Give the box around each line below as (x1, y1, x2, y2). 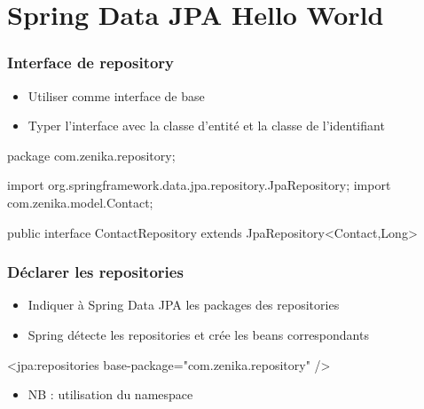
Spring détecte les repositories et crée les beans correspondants (27, 325, 369, 343)
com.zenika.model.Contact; (7, 193, 153, 211)
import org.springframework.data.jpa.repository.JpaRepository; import (7, 176, 391, 194)
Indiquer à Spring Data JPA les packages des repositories (27, 295, 340, 314)
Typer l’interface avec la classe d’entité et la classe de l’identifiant (27, 116, 385, 135)
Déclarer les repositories (7, 261, 184, 283)
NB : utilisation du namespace (27, 385, 193, 404)
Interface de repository (7, 51, 175, 74)
